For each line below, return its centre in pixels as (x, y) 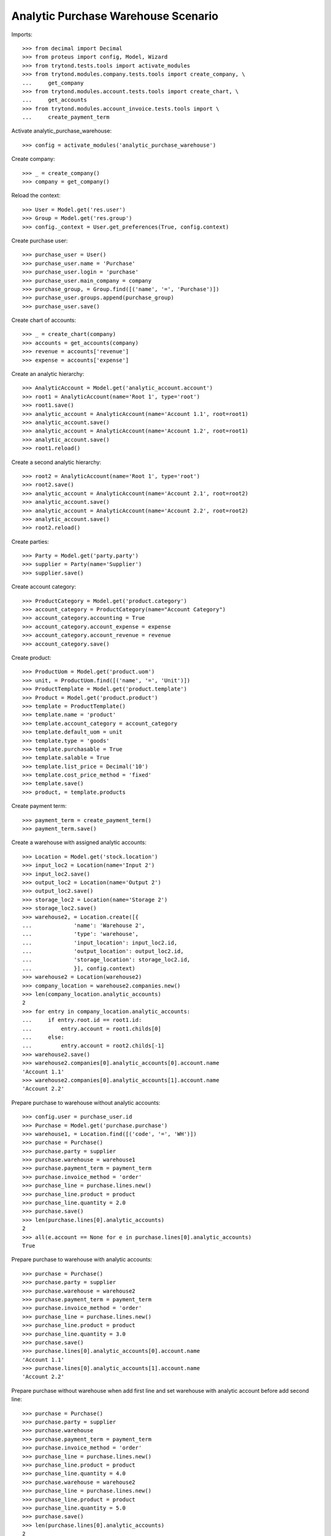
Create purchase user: (40, 240)
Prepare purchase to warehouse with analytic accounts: (82, 1260)
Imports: (22, 34)
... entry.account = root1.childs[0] (92, 1029)
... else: (43, 1037)
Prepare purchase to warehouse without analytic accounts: (86, 1102)
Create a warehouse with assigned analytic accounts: (79, 842)
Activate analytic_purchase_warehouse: (62, 131)
